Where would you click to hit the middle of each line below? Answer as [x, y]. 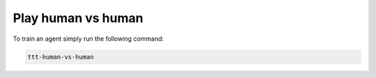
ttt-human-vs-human [61, 57]
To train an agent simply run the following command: [88, 39]
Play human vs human [78, 18]
